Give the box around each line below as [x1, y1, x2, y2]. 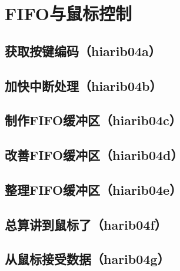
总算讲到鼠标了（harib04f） [5, 215, 167, 233]
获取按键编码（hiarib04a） [5, 41, 161, 60]
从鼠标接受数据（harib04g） [5, 250, 170, 268]
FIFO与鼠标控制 [5, 1, 132, 25]
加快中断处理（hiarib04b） [5, 76, 162, 94]
